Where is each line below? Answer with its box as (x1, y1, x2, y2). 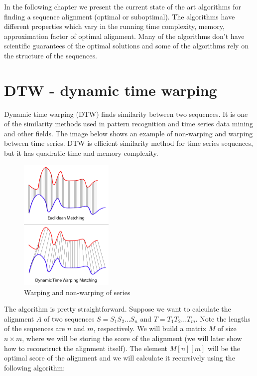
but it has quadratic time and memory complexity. (4, 148, 158, 158)
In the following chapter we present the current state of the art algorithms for (4, 1, 242, 11)
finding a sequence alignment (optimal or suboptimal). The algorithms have (4, 11, 235, 21)
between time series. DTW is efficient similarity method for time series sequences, (4, 138, 253, 148)
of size (217, 323, 237, 334)
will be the (207, 343, 240, 353)
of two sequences (44, 313, 95, 324)
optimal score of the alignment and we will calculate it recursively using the (4, 353, 235, 363)
